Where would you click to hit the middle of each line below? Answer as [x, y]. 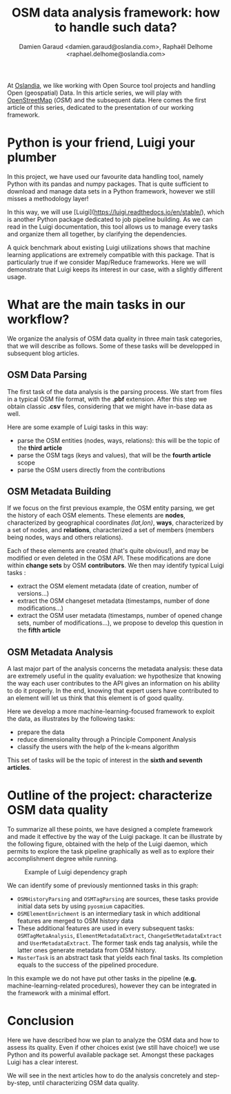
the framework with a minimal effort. [59, 993]
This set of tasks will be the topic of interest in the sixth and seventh [105, 760]
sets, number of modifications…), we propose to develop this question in [120, 623]
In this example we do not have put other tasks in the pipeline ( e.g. [102, 979]
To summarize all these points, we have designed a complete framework [110, 829]
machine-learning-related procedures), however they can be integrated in [112, 985]
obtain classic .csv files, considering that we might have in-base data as [110, 406]
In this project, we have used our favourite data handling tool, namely [105, 176]
